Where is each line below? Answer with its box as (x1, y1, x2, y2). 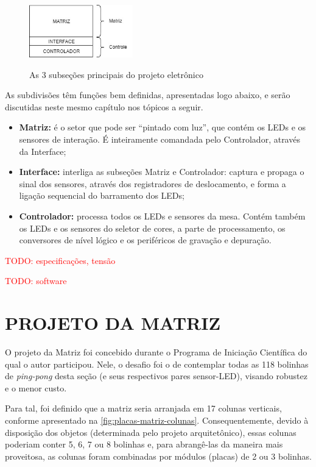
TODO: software (5, 274, 67, 287)
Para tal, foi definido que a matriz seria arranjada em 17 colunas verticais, (5, 402, 282, 415)
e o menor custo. (5, 381, 67, 394)
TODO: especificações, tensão (5, 254, 116, 266)
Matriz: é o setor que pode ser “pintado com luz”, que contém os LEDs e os (19, 121, 306, 134)
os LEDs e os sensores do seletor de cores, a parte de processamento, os (19, 221, 286, 234)
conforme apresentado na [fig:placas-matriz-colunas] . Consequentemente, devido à (5, 414, 309, 427)
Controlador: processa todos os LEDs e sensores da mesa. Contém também (19, 210, 306, 223)
